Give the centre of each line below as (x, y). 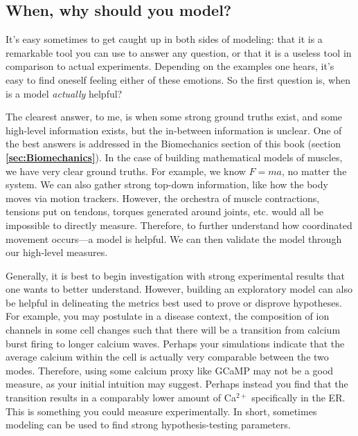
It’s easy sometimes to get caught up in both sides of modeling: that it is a (164, 39)
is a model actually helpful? (64, 93)
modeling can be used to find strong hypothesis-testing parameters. (148, 425)
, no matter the (314, 171)
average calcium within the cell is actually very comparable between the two (167, 357)
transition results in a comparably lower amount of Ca (121, 398)
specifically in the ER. (298, 398)
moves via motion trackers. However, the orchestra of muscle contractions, (163, 198)
